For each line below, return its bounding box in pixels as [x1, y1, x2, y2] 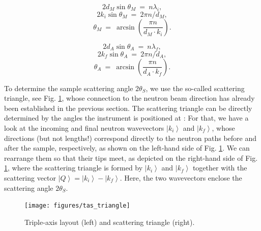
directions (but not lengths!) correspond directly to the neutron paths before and [4, 132, 257, 143]
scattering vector [4, 172, 56, 183]
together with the [192, 162, 247, 173]
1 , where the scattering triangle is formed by [4, 162, 143, 173]
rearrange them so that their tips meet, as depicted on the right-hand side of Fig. [4, 152, 258, 163]
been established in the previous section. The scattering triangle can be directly [4, 102, 252, 113]
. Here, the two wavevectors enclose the [120, 172, 242, 183]
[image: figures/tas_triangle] [24, 202, 130, 210]
